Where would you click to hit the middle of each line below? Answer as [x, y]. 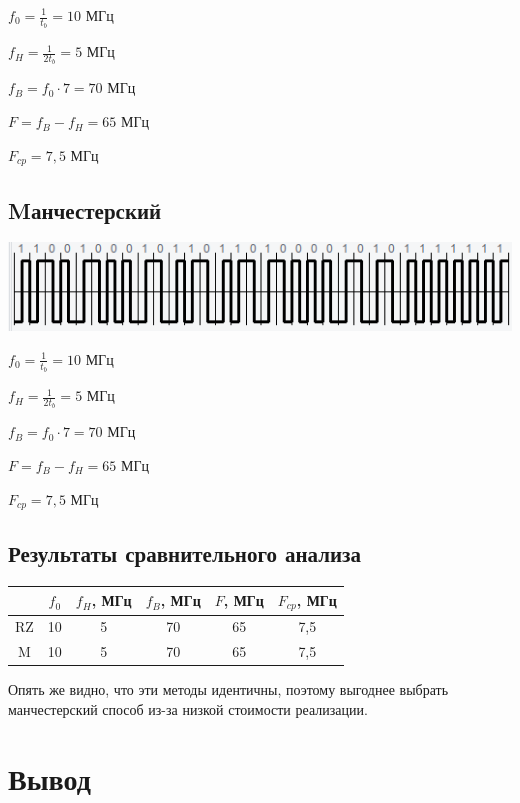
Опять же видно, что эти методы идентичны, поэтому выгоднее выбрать [228, 689]
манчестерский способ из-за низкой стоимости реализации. [188, 708]
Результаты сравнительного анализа [185, 553]
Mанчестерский [85, 209]
